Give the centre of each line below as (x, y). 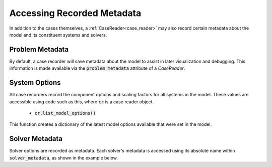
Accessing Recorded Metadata (75, 13)
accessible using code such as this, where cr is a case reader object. (81, 102)
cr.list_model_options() (65, 113)
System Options (35, 83)
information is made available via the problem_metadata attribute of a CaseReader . (97, 68)
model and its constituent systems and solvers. (58, 35)
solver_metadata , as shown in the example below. (64, 157)
